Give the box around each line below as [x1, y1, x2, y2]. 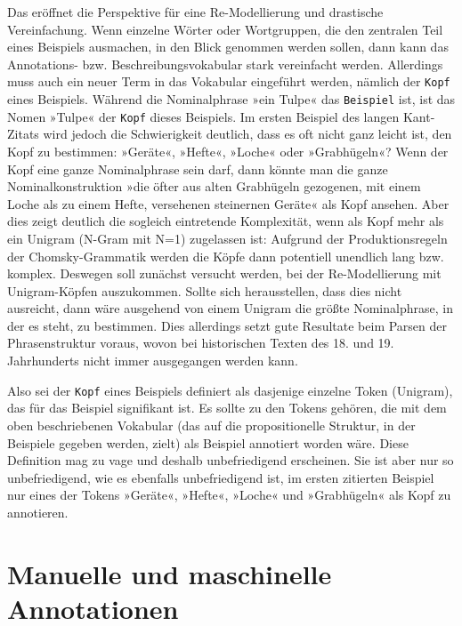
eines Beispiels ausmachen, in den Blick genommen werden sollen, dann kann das [7, 37, 449, 56]
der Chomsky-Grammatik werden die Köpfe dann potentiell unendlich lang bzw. [7, 246, 444, 265]
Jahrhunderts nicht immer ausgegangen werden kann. [7, 351, 298, 370]
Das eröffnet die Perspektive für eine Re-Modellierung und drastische [7, 3, 384, 20]
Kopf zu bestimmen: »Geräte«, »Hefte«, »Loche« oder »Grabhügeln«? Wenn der [7, 141, 449, 160]
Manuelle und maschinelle [7, 555, 332, 591]
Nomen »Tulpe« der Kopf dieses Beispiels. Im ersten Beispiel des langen [7, 107, 400, 125]
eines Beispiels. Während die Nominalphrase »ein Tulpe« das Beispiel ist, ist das [7, 90, 456, 108]
